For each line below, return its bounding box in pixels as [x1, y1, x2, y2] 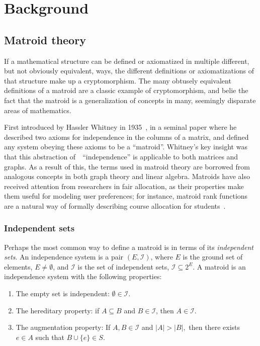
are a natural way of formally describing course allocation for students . [4, 200, 226, 211]
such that [35, 331, 64, 342]
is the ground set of [183, 251, 243, 262]
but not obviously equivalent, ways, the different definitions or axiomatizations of [4, 65, 254, 76]
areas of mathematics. [4, 105, 71, 115]
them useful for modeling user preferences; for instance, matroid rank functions [4, 191, 248, 201]
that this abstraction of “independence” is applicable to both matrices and [4, 151, 238, 161]
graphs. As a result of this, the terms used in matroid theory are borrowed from [4, 161, 250, 171]
